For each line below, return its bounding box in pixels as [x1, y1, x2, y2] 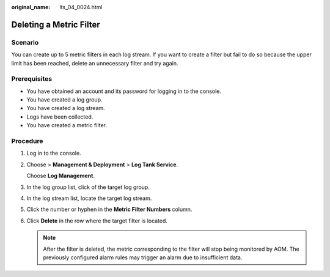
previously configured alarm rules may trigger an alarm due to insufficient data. [43, 254, 243, 261]
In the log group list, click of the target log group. [26, 183, 150, 191]
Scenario [11, 38, 39, 46]
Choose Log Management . [26, 172, 95, 180]
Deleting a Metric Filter [11, 19, 100, 30]
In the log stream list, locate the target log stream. [26, 194, 152, 202]
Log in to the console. [26, 150, 82, 157]
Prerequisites [11, 75, 52, 83]
